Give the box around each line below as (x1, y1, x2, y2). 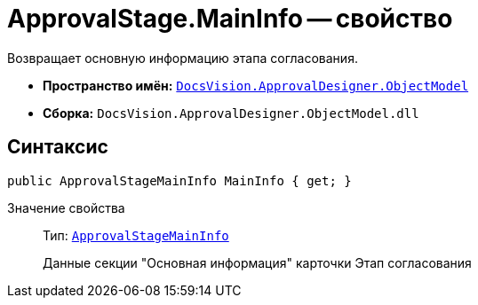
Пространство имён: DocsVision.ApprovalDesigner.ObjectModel (43, 77, 469, 93)
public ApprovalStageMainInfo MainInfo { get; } (7, 173, 352, 188)
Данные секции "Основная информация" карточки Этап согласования (43, 254, 472, 270)
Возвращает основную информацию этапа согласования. (7, 50, 358, 66)
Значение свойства (7, 199, 125, 215)
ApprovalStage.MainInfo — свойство (7, 4, 453, 34)
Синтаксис (7, 136, 108, 159)
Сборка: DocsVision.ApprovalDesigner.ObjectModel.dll (43, 105, 419, 121)
